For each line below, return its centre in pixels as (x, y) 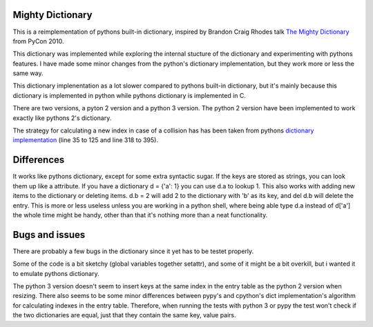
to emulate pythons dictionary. (56, 273)
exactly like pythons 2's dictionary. (62, 118)
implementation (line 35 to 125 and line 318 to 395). (86, 140)
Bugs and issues (49, 235)
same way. (28, 73)
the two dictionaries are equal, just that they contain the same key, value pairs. (124, 315)
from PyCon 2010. (39, 41)
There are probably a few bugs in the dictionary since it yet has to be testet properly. (133, 251)
